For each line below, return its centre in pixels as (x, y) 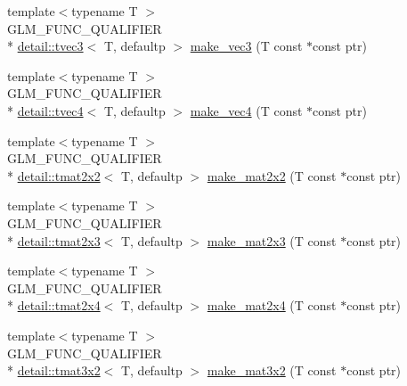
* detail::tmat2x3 (54, 240)
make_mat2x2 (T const (272, 175)
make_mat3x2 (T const (272, 370)
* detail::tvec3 (45, 46)
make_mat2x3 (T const (272, 240)
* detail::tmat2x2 (54, 175)
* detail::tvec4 (45, 110)
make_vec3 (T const (246, 46)
